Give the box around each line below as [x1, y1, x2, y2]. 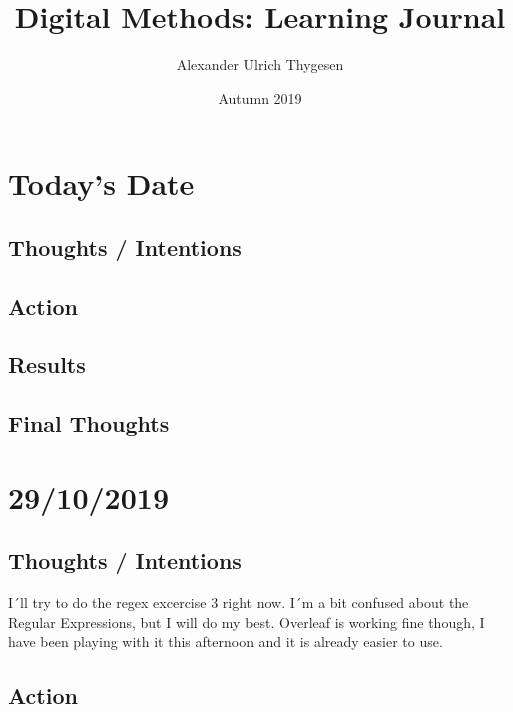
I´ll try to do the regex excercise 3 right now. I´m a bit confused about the [8, 592, 469, 613]
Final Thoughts [8, 408, 170, 439]
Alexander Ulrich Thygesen [176, 54, 344, 75]
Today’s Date [8, 163, 195, 204]
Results [8, 349, 86, 380]
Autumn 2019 [218, 87, 302, 108]
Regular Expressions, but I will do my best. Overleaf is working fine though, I [8, 611, 485, 632]
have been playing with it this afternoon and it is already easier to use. [8, 631, 443, 652]
